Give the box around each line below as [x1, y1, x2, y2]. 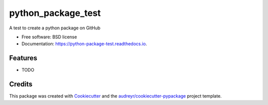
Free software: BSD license [21, 34, 77, 40]
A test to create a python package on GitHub [9, 25, 101, 31]
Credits [9, 80, 33, 89]
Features [9, 54, 37, 62]
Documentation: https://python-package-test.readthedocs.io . [21, 41, 147, 47]
